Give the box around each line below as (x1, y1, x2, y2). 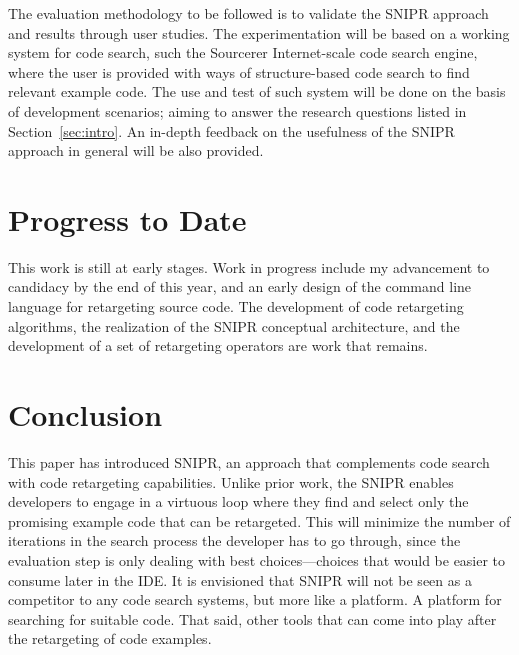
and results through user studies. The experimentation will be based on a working (8, 22, 510, 43)
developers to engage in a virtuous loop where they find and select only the (8, 491, 469, 512)
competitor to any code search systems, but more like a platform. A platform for (8, 589, 502, 610)
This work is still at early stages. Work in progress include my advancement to (8, 256, 490, 277)
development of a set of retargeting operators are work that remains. (8, 335, 428, 356)
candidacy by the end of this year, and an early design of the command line (8, 276, 472, 297)
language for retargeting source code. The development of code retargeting (8, 296, 464, 317)
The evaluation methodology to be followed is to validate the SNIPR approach (8, 3, 489, 23)
